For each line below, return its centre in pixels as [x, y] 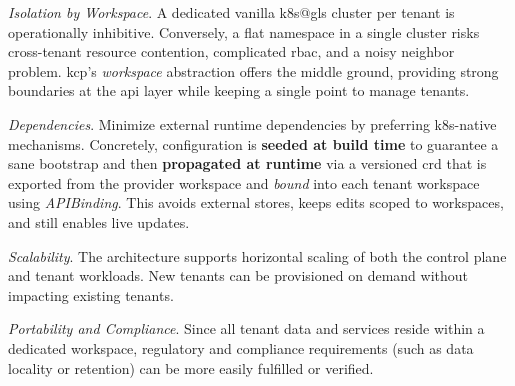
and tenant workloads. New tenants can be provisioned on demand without [238, 275]
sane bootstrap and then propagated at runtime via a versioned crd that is [247, 163]
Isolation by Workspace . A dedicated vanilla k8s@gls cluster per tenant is [231, 12]
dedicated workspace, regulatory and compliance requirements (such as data [241, 347]
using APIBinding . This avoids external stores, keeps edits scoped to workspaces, [256, 202]
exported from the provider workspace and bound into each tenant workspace [244, 182]
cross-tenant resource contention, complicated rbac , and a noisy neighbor [231, 51]
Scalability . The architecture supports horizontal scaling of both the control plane [257, 255]
